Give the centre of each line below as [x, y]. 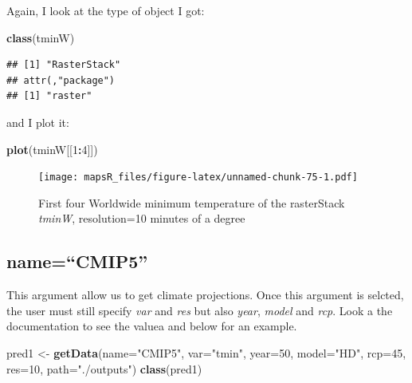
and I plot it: [38, 122]
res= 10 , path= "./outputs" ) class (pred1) [104, 368]
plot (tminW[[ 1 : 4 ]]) [52, 149]
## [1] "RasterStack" [64, 65]
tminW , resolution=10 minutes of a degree [142, 218]
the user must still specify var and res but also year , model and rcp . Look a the [200, 310]
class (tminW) [41, 37]
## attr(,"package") [61, 80]
